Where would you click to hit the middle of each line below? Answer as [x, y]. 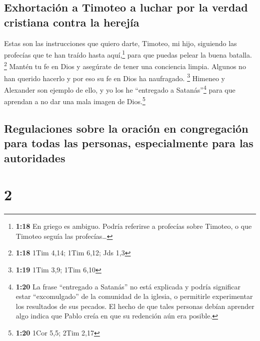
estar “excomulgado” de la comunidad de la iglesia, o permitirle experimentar [134, 296]
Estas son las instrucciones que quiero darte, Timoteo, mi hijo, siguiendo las [120, 43]
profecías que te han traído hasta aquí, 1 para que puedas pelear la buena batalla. [128, 54]
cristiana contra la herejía [72, 22]
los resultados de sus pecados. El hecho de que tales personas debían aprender [135, 306]
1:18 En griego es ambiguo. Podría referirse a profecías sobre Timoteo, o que [134, 226]
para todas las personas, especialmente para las [129, 143]
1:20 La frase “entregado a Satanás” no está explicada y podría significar [128, 286]
